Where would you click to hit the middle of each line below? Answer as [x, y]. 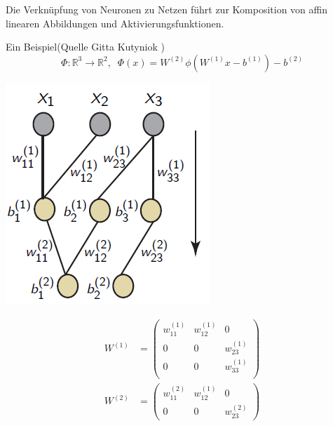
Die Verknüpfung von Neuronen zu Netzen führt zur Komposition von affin [166, 9]
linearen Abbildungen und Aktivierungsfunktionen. [115, 23]
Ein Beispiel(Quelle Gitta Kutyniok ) [85, 47]
